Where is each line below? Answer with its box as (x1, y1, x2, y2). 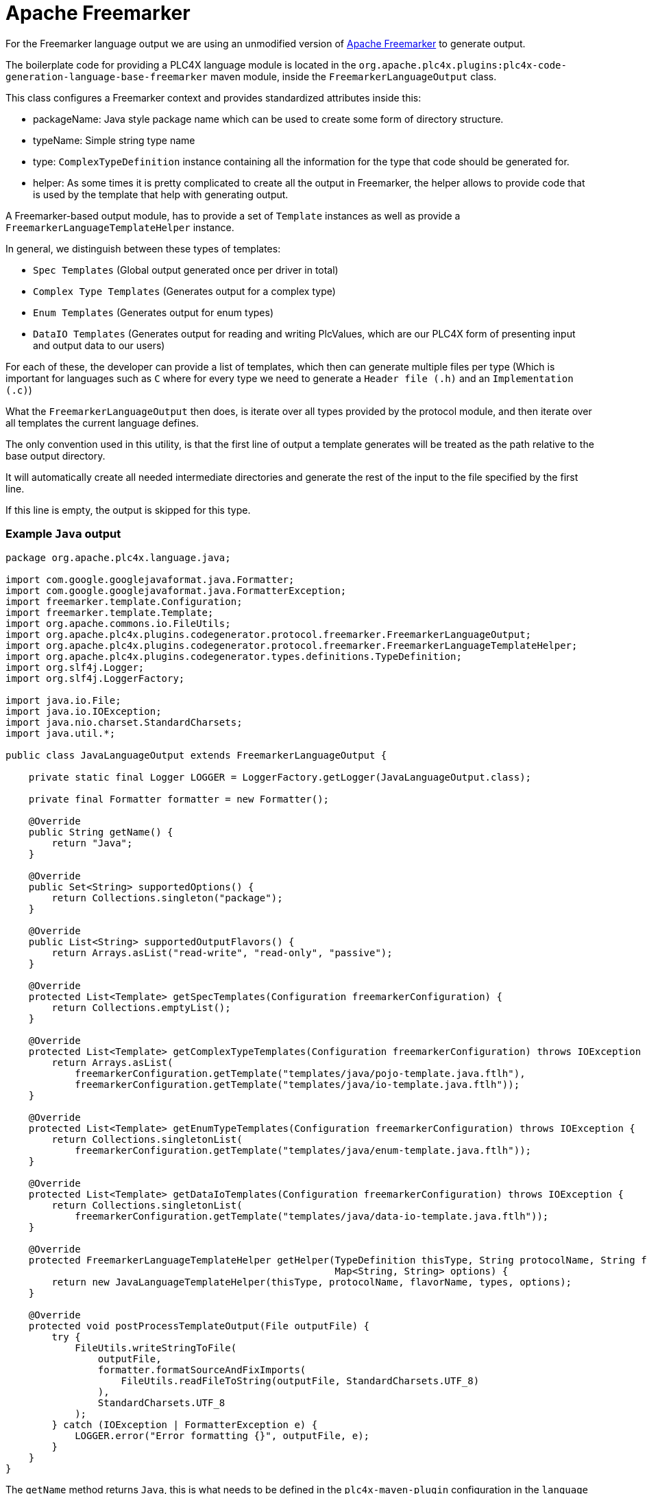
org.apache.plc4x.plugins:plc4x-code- (358, 59, 567, 71)
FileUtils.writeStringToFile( (75, 1342, 237, 1353)
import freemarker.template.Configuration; (5, 595, 243, 607)
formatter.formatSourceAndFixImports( (97, 1364, 306, 1375)
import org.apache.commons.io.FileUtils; (5, 617, 231, 629)
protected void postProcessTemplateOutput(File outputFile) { (28, 1320, 370, 1331)
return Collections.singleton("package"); (51, 892, 283, 903)
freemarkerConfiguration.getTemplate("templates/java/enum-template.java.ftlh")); (75, 1144, 532, 1156)
